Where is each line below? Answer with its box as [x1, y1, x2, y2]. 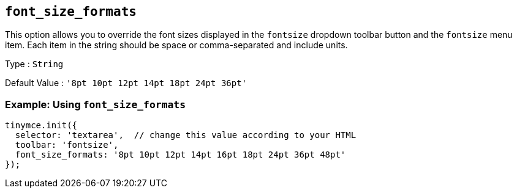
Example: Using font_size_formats [5, 98, 186, 111]
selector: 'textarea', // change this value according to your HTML [15, 130, 357, 140]
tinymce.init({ [5, 120, 78, 131]
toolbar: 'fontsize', [15, 140, 119, 150]
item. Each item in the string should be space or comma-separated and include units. [5, 40, 348, 51]
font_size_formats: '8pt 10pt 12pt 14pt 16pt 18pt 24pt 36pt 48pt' [15, 150, 346, 160]
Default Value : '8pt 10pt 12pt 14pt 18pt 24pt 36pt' [5, 78, 247, 89]
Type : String [5, 59, 64, 70]
